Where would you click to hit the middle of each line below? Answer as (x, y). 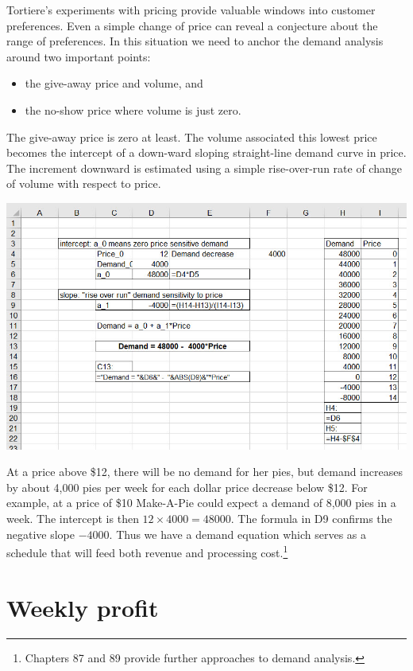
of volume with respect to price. (84, 183)
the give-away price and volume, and (114, 83)
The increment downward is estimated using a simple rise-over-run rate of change (204, 168)
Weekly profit (83, 607)
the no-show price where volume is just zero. (133, 109)
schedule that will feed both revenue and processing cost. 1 (147, 551)
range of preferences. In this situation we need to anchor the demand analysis (195, 41)
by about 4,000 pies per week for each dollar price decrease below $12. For (187, 487)
